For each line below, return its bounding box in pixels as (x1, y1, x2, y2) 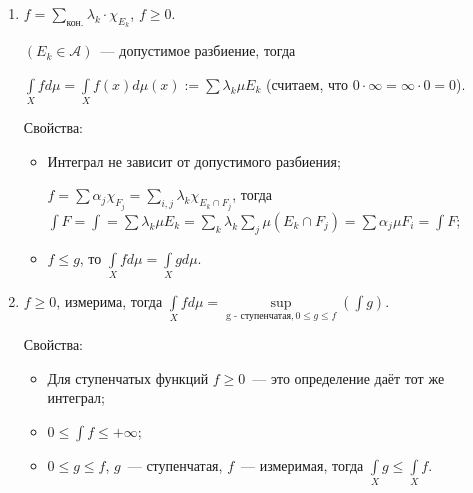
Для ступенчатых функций (47, 367, 209, 388)
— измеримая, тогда (240, 454, 364, 475)
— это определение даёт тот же (252, 367, 445, 388)
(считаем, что (265, 73, 349, 94)
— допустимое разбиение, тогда (100, 40, 296, 61)
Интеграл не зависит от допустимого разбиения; (47, 150, 341, 171)
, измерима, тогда (56, 290, 163, 311)
